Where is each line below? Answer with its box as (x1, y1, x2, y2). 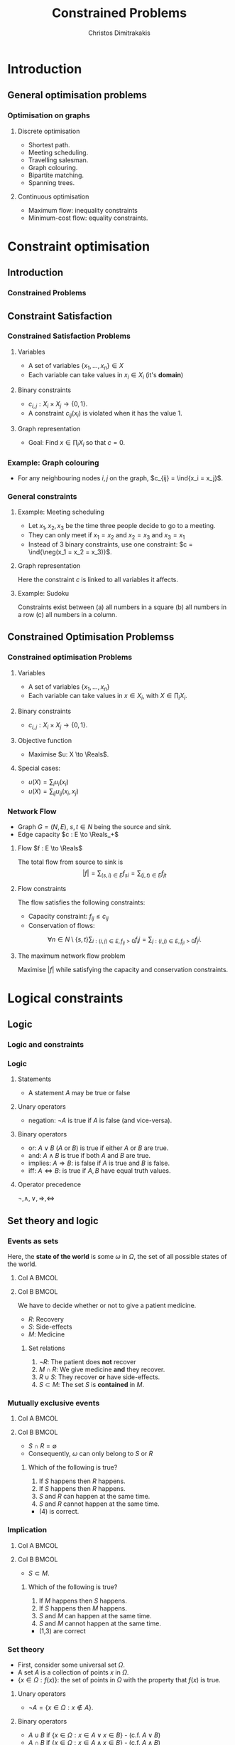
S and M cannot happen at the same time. (38, 1619, 162, 1628)
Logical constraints (7, 990, 124, 1006)
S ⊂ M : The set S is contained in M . (38, 1381, 144, 1389)
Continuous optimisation (17, 192, 89, 201)
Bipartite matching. (28, 171, 84, 179)
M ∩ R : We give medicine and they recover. (38, 1365, 165, 1374)
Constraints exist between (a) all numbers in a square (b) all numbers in (17, 603, 227, 611)
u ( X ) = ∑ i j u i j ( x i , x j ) (28, 786, 80, 797)
